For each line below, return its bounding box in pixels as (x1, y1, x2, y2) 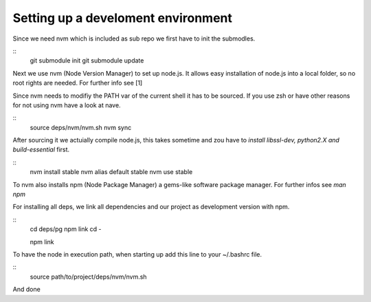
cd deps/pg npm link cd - (30, 225, 102, 233)
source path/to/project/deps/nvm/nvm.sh (30, 272, 147, 281)
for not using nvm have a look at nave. (12, 100, 121, 109)
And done (12, 285, 41, 294)
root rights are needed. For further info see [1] (12, 79, 143, 87)
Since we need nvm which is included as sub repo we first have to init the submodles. (12, 34, 256, 43)
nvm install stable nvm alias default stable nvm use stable (30, 168, 193, 176)
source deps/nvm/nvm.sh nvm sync (30, 123, 132, 131)
